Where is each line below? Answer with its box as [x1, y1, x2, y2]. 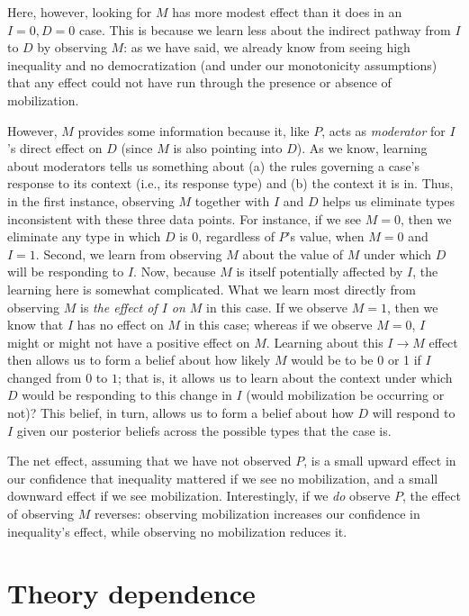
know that [7, 315, 64, 334]
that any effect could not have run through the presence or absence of [7, 73, 392, 92]
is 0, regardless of [179, 227, 275, 246]
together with [194, 191, 270, 210]
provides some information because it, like [77, 121, 310, 140]
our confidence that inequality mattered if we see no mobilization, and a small [7, 468, 438, 487]
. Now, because [133, 262, 216, 281]
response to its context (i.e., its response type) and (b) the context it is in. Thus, [7, 174, 454, 193]
